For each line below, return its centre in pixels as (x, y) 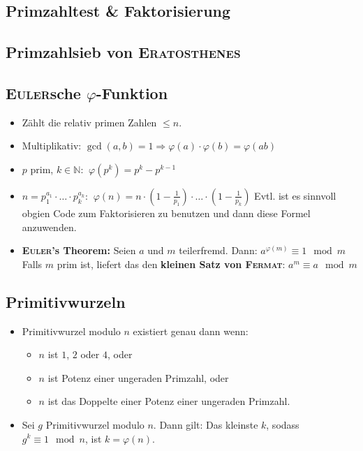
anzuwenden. (49, 227)
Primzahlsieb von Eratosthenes (123, 52)
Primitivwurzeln (66, 301)
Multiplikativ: (52, 146)
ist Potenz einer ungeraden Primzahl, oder (138, 377)
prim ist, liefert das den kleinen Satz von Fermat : (171, 264)
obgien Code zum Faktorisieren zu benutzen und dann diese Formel (166, 213)
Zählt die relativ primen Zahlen (89, 122)
